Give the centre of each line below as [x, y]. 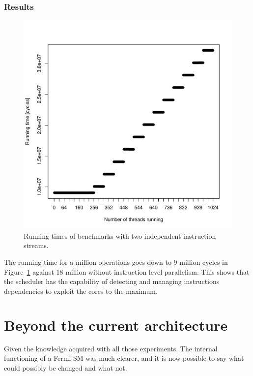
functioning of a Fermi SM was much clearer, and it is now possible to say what [124, 358]
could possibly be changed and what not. [66, 367]
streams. [36, 245]
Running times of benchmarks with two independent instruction [120, 235]
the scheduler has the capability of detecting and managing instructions [112, 281]
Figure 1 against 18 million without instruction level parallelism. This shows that [127, 271]
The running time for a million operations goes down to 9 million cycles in [116, 262]
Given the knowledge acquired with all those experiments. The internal [111, 348]
